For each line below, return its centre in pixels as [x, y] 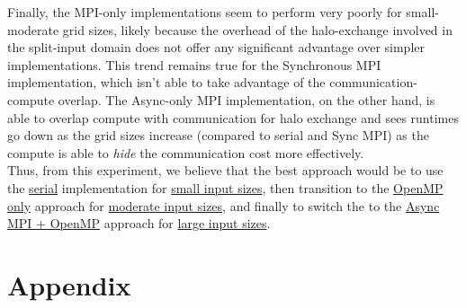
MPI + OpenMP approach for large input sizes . [139, 223]
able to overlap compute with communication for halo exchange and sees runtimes [233, 117]
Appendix [69, 284]
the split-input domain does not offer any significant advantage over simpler [216, 47]
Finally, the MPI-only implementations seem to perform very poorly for [205, 12]
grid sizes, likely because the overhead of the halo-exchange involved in [257, 29]
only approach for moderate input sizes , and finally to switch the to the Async [224, 205]
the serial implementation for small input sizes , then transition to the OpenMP [225, 187]
